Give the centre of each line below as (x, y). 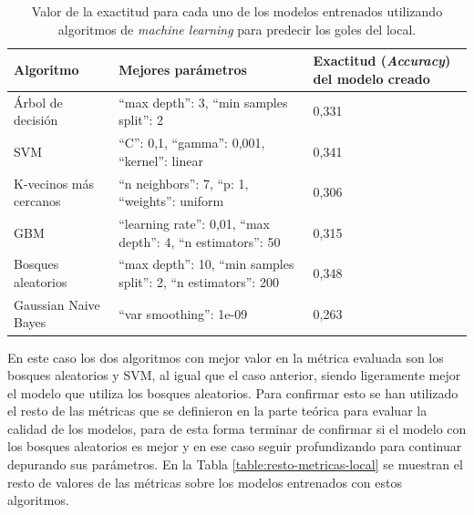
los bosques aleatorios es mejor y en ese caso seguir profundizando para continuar (235, 446)
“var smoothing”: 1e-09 (183, 313)
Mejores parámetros (183, 69)
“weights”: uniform (171, 201)
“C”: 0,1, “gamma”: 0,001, (192, 143)
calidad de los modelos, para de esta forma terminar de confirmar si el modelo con (237, 428)
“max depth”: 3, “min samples (203, 102)
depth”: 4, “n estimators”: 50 (200, 241)
